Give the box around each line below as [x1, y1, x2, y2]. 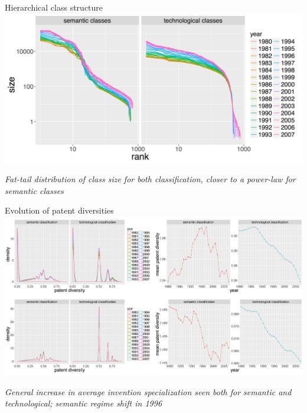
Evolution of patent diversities [5, 204, 114, 217]
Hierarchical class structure [5, 1, 103, 13]
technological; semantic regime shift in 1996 [5, 397, 162, 409]
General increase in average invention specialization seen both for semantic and [5, 385, 292, 398]
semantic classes [5, 184, 64, 196]
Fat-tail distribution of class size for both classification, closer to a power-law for [5, 173, 296, 185]
